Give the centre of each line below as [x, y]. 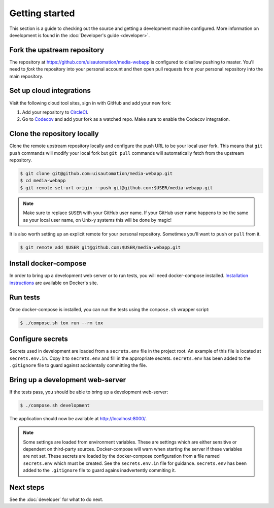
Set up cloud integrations [50, 91]
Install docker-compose [48, 264]
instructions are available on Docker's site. [54, 283]
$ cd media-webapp [43, 181]
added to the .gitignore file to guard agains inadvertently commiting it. [99, 470]
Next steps [27, 487]
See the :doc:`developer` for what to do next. [56, 499]
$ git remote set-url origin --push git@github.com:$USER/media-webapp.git [116, 188]
